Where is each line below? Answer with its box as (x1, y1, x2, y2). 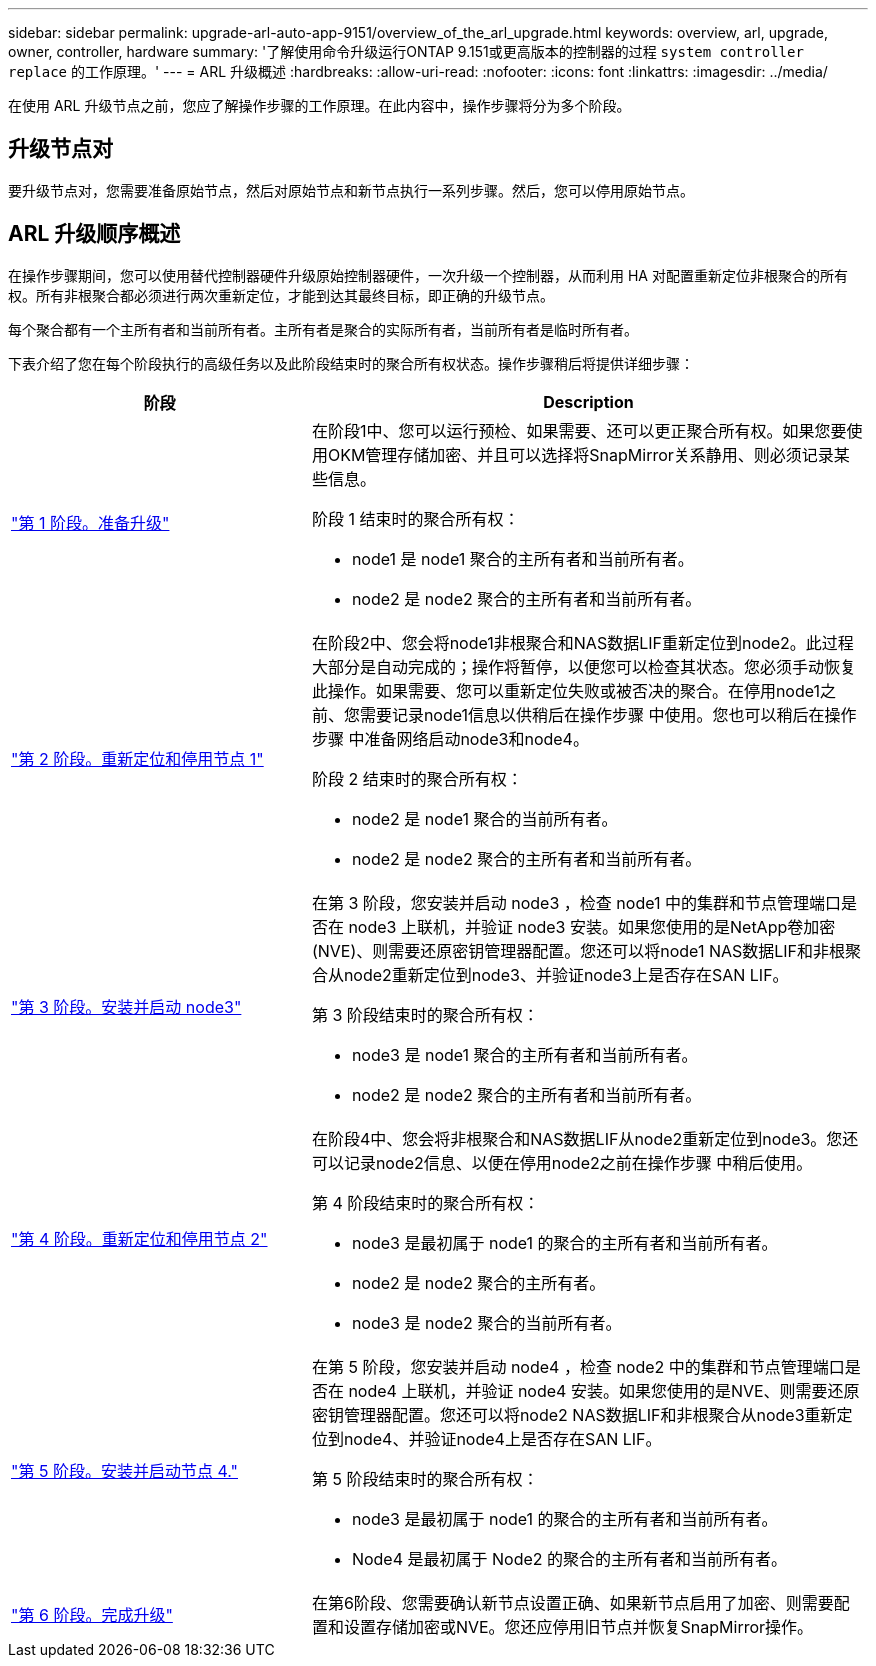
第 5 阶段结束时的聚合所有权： (311, 1468, 539, 1489)
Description (543, 391, 634, 412)
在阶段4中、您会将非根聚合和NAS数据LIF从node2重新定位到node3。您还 (311, 1128, 859, 1149)
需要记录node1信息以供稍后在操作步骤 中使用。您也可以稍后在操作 (359, 704, 857, 725)
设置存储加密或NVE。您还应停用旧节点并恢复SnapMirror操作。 (343, 1616, 814, 1637)
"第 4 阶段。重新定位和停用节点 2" (11, 1228, 268, 1249)
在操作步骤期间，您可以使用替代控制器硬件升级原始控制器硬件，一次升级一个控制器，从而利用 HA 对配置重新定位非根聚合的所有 (8, 266, 848, 284)
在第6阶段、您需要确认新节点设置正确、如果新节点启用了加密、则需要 (311, 1592, 834, 1613)
